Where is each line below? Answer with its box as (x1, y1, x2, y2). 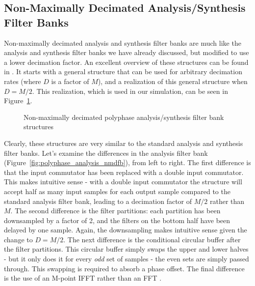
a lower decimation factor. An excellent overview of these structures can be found (4, 57, 249, 67)
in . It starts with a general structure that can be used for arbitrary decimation (4, 66, 242, 77)
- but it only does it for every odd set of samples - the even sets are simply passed (4, 254, 249, 264)
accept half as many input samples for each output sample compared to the (4, 186, 230, 196)
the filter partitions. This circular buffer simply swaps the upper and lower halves (4, 244, 249, 254)
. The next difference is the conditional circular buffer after (63, 234, 241, 244)
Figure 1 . (4, 95, 32, 106)
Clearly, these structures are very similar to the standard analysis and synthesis (4, 138, 243, 148)
